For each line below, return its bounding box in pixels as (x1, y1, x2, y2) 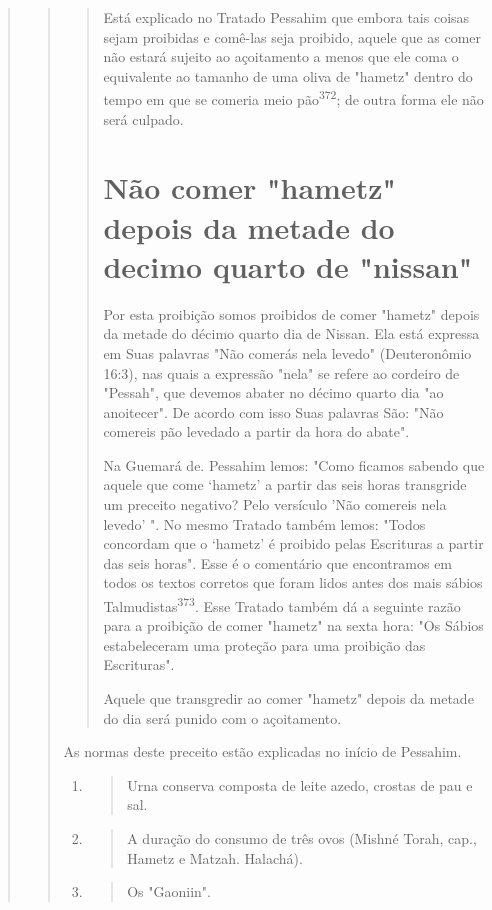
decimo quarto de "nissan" (103, 245, 473, 286)
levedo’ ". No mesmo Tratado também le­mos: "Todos (103, 513, 426, 534)
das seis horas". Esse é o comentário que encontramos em (103, 552, 453, 573)
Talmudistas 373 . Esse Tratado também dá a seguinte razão (103, 593, 461, 616)
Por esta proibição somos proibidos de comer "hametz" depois (103, 303, 480, 324)
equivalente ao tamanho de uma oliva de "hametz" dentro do (103, 65, 473, 86)
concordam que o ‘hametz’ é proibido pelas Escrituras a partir (103, 533, 484, 554)
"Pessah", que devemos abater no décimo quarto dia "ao (103, 382, 444, 403)
